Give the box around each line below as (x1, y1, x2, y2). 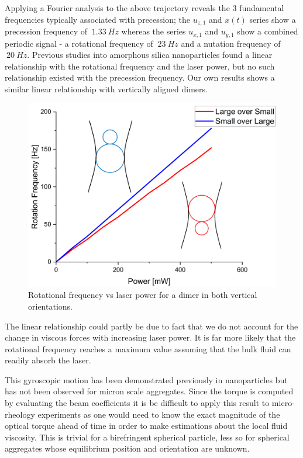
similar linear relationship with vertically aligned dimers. (5, 82, 208, 95)
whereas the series (121, 25, 186, 37)
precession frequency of (5, 25, 88, 37)
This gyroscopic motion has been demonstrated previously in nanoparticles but (5, 373, 288, 386)
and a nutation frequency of (181, 37, 281, 49)
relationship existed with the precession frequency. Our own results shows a (5, 71, 275, 84)
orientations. (28, 300, 73, 312)
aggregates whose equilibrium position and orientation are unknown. (5, 442, 250, 454)
